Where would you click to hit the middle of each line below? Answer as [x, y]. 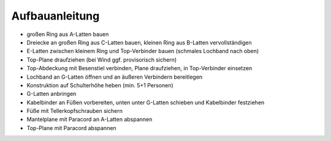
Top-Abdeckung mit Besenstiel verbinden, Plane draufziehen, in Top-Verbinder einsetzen [139, 68]
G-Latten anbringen [51, 94]
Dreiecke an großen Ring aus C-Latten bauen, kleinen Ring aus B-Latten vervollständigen [139, 42]
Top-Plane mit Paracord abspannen [71, 128]
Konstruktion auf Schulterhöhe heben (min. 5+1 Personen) [100, 85]
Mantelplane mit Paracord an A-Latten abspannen [89, 120]
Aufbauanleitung [55, 16]
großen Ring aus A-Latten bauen [68, 34]
